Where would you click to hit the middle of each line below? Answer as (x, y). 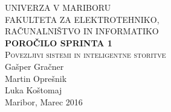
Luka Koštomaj (34, 90)
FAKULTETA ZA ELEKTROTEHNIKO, (82, 19)
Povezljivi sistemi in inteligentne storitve (85, 54)
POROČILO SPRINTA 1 (59, 42)
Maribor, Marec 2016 (44, 101)
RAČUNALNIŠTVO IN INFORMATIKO (82, 31)
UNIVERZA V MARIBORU (58, 7)
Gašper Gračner (34, 66)
